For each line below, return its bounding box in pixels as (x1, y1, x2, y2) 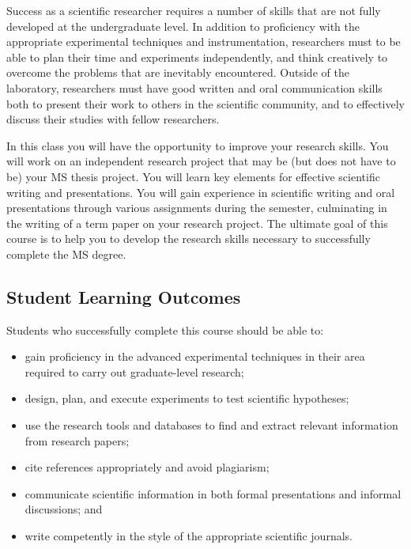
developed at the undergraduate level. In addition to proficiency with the (6, 17, 360, 34)
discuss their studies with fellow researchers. (6, 111, 220, 127)
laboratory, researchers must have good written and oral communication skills (6, 79, 383, 96)
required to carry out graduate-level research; (25, 363, 244, 380)
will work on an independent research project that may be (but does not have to (6, 153, 396, 169)
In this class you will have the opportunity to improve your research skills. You (6, 137, 389, 153)
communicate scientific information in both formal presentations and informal (25, 485, 402, 502)
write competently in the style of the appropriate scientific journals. (25, 528, 353, 544)
